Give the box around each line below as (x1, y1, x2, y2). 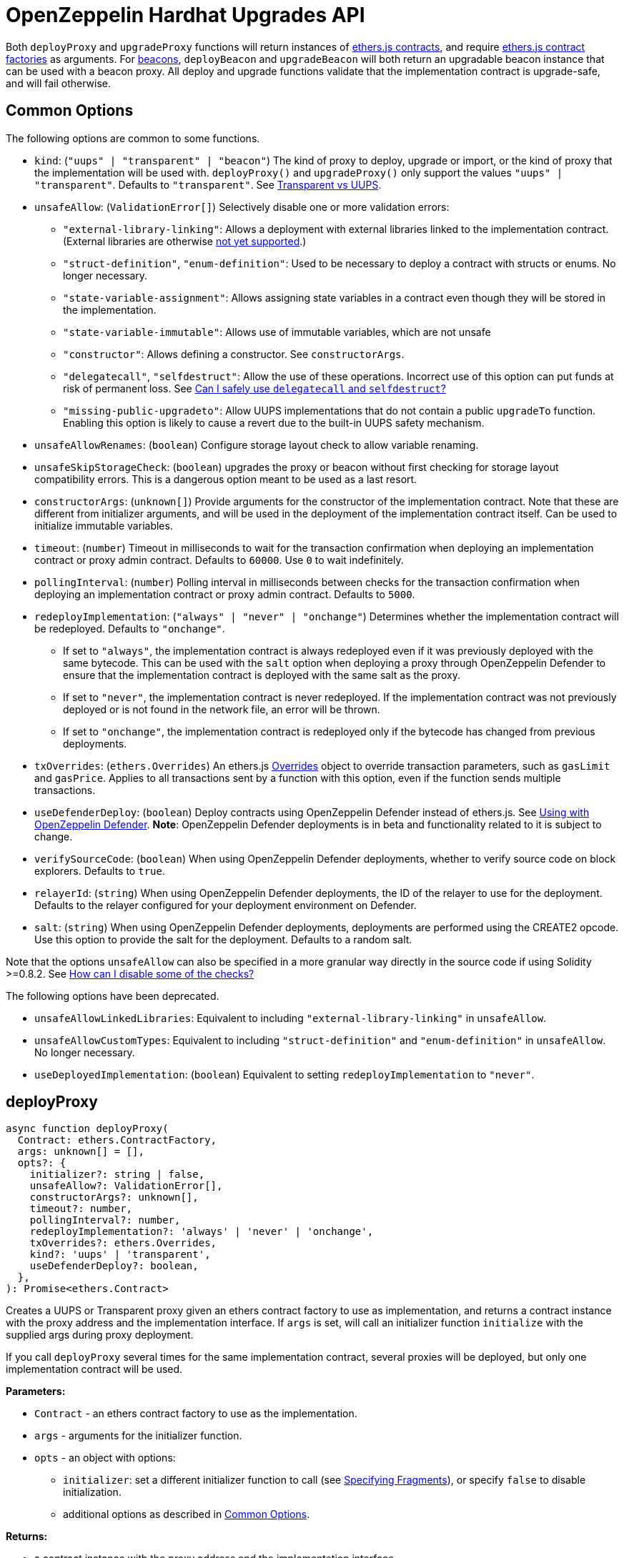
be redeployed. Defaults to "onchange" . (34, 622, 225, 635)
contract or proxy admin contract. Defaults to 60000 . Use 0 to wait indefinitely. (34, 553, 404, 566)
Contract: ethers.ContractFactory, (17, 1134, 217, 1146)
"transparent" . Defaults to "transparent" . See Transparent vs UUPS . (34, 178, 382, 191)
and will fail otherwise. (6, 76, 111, 89)
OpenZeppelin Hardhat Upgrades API (6, 3, 365, 27)
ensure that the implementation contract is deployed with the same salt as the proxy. (63, 668, 461, 681)
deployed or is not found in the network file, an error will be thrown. (63, 703, 380, 715)
